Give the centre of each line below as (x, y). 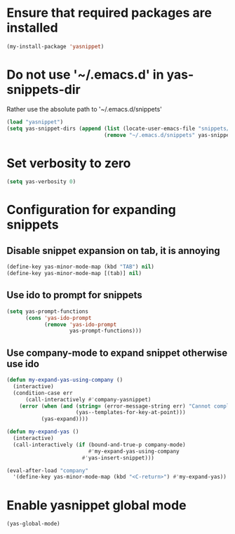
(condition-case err (43, 393)
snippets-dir (44, 90)
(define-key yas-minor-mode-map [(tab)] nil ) (74, 274)
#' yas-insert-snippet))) (118, 458)
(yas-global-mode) (33, 524)
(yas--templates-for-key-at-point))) (131, 413)
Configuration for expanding (91, 210)
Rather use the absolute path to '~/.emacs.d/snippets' (85, 109)
